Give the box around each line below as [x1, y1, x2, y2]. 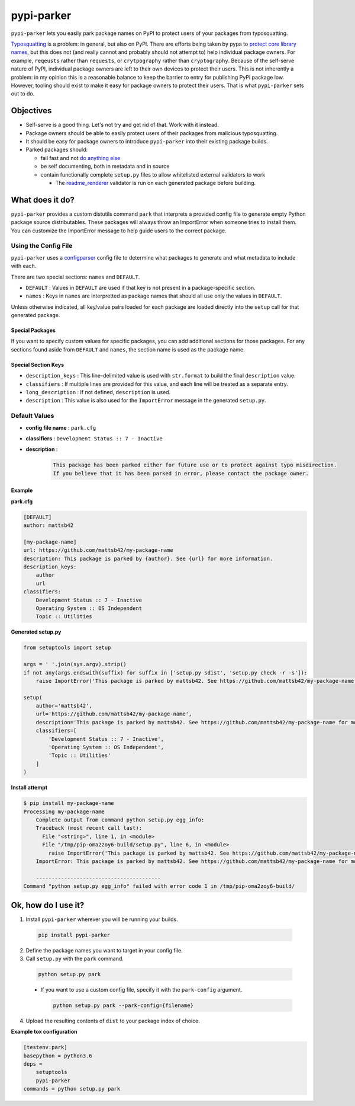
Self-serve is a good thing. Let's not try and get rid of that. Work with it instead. [25, 122, 219, 129]
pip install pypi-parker [38, 931, 111, 938]
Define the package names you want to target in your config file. [25, 947, 183, 954]
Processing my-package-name [23, 808, 105, 815]
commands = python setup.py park [23, 1085, 121, 1092]
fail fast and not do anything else [40, 154, 121, 161]
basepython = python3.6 [23, 1052, 93, 1059]
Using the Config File [11, 242, 73, 250]
